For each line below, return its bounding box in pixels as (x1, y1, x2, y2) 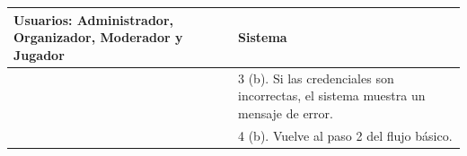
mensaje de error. (238, 103, 333, 122)
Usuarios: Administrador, (13, 10, 173, 29)
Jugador (13, 45, 65, 64)
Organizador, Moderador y (13, 28, 183, 47)
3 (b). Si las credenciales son (238, 68, 394, 87)
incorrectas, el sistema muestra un (238, 86, 426, 105)
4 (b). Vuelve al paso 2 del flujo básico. (238, 126, 453, 144)
